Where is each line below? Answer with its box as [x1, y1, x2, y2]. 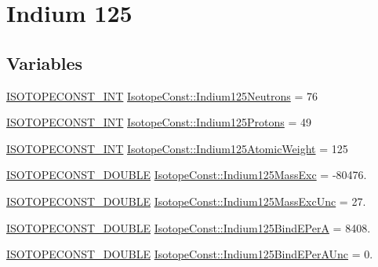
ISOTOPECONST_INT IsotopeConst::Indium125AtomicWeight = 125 [6, 140, 348, 156]
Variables [6, 50, 83, 75]
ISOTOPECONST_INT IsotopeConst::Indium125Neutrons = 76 [6, 87, 318, 104]
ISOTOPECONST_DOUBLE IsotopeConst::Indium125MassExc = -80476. [6, 166, 367, 183]
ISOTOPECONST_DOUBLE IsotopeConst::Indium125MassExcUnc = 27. [6, 192, 366, 209]
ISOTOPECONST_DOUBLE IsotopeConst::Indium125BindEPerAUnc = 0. [6, 246, 373, 262]
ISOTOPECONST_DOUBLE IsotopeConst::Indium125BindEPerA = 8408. [6, 219, 371, 236]
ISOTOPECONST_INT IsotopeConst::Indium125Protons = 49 [6, 114, 312, 130]
